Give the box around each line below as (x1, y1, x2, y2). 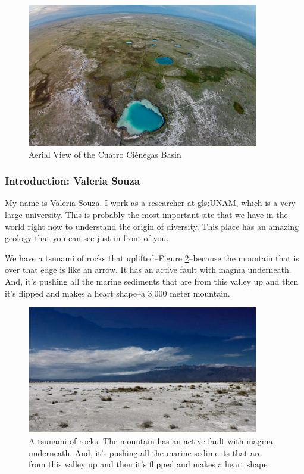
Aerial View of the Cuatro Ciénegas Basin (29, 148, 181, 160)
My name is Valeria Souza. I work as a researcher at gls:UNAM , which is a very (5, 197, 296, 209)
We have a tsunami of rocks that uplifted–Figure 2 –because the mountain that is (5, 251, 299, 264)
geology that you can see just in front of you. (5, 232, 169, 244)
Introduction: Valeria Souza (5, 173, 140, 188)
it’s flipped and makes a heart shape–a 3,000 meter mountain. (5, 286, 230, 299)
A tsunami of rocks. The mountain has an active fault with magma (29, 435, 273, 447)
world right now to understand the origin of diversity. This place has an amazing (5, 220, 299, 232)
